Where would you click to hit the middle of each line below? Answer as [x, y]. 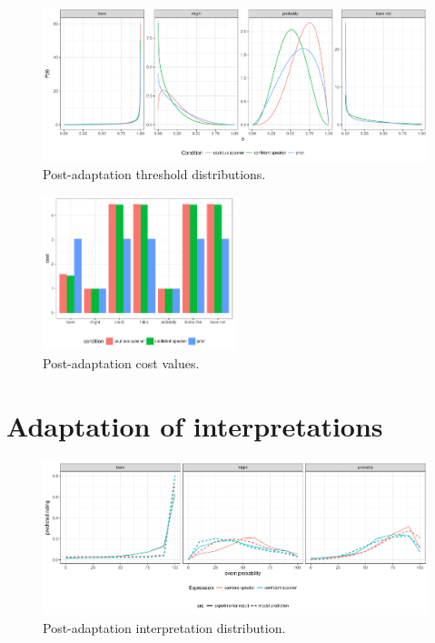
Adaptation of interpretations [195, 425]
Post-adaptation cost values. [121, 362]
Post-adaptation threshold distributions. [154, 174]
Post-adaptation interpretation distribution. [164, 627]
